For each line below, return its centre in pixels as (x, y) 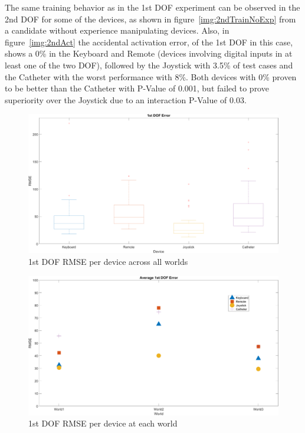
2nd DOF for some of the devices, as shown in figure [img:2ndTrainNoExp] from (150, 19)
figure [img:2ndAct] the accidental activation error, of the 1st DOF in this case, (149, 42)
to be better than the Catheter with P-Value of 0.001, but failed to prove (137, 88)
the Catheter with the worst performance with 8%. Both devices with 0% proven (151, 76)
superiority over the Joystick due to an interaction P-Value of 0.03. (126, 99)
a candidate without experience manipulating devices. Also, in (117, 30)
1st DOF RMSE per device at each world (103, 423)
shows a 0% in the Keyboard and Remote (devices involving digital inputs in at (149, 53)
